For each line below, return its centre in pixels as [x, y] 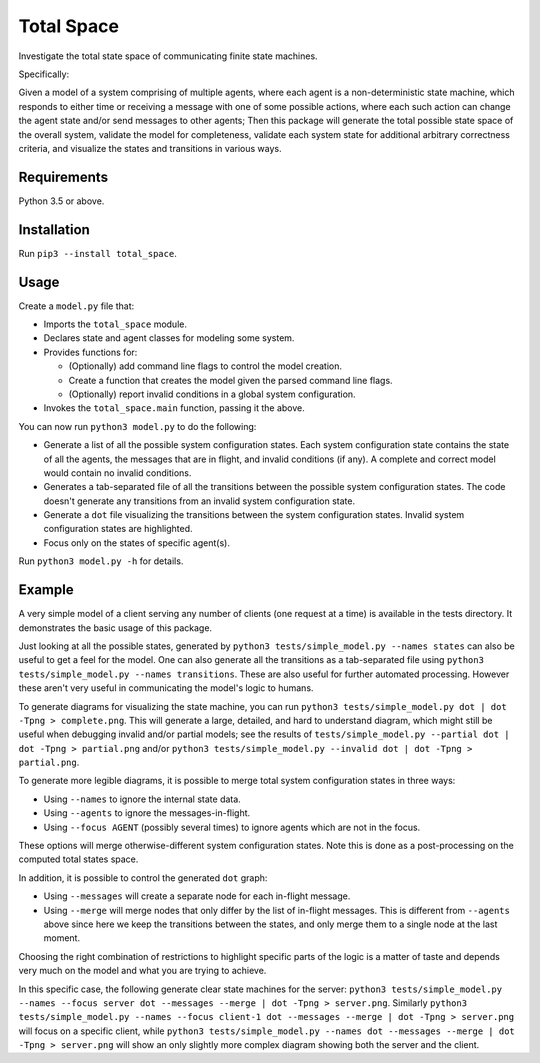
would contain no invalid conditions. [117, 472]
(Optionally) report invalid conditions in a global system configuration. [212, 394]
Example [46, 590]
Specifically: [44, 74]
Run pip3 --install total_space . [97, 253]
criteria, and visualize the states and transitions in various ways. [150, 148]
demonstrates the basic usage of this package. [115, 627]
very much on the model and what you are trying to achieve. [142, 971]
